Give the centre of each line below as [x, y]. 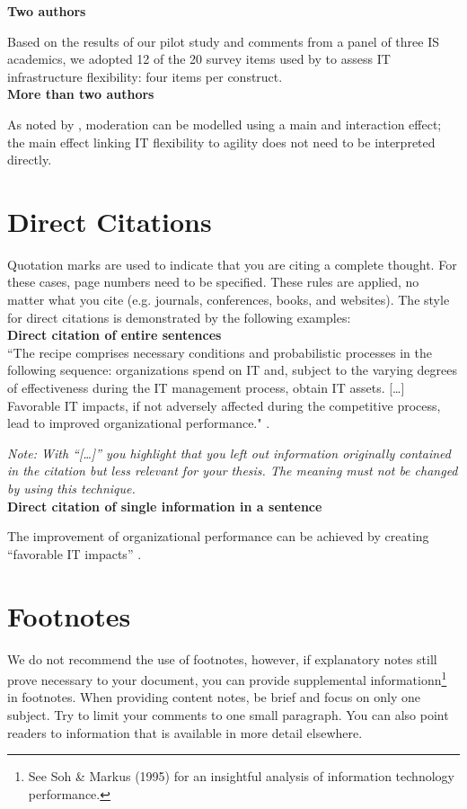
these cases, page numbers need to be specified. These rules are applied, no [213, 282]
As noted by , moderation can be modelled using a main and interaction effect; [225, 124]
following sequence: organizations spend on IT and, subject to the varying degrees [233, 370]
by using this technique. [71, 488]
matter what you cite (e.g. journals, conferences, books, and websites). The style [229, 300]
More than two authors [81, 94]
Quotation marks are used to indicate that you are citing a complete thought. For [232, 264]
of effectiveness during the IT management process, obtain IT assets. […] [206, 388]
